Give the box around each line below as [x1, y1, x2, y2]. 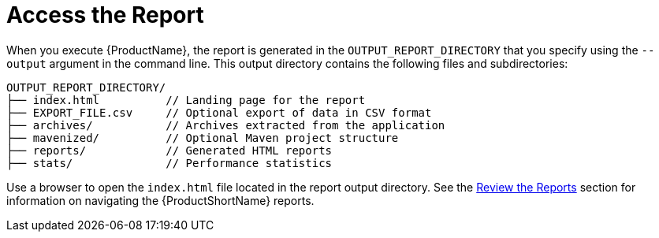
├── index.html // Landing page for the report [6, 93, 366, 106]
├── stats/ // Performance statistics [6, 156, 333, 169]
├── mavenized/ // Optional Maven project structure [6, 131, 399, 144]
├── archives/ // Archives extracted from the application [6, 118, 445, 132]
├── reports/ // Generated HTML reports [6, 143, 333, 157]
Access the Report [6, 2, 204, 28]
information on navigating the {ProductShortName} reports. [6, 193, 315, 207]
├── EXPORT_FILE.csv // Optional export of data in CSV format [6, 106, 432, 119]
